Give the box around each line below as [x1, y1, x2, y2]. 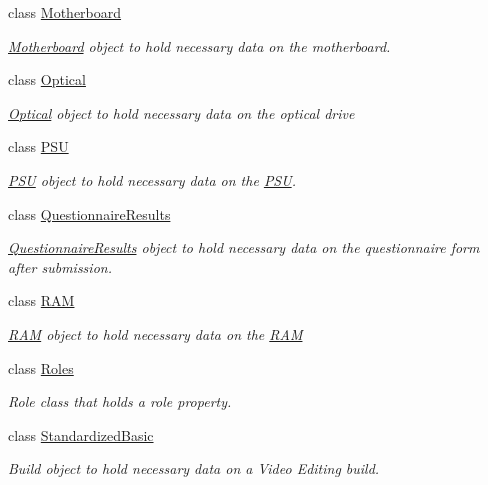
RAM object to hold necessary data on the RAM [8, 323, 303, 344]
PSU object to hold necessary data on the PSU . [8, 169, 296, 190]
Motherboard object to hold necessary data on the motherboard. [8, 35, 391, 56]
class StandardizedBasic [8, 424, 154, 445]
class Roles [8, 357, 74, 378]
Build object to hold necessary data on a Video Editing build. [8, 458, 380, 479]
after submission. [8, 256, 112, 277]
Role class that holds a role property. [8, 391, 232, 412]
